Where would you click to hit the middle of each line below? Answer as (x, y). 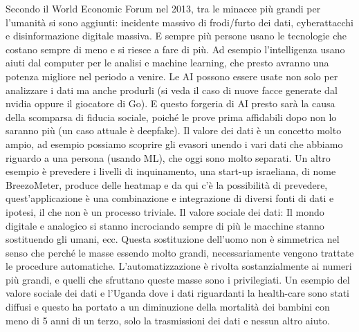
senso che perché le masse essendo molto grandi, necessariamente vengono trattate (180, 252)
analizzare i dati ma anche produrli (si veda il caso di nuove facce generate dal (172, 90)
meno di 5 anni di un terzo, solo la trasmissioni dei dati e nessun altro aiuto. (168, 320)
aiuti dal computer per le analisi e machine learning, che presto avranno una (167, 63)
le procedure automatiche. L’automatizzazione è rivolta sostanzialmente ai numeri (179, 266)
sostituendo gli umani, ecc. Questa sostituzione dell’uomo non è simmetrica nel (173, 239)
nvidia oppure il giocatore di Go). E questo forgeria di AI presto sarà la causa (171, 103)
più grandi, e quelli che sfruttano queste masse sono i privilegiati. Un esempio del (178, 279)
